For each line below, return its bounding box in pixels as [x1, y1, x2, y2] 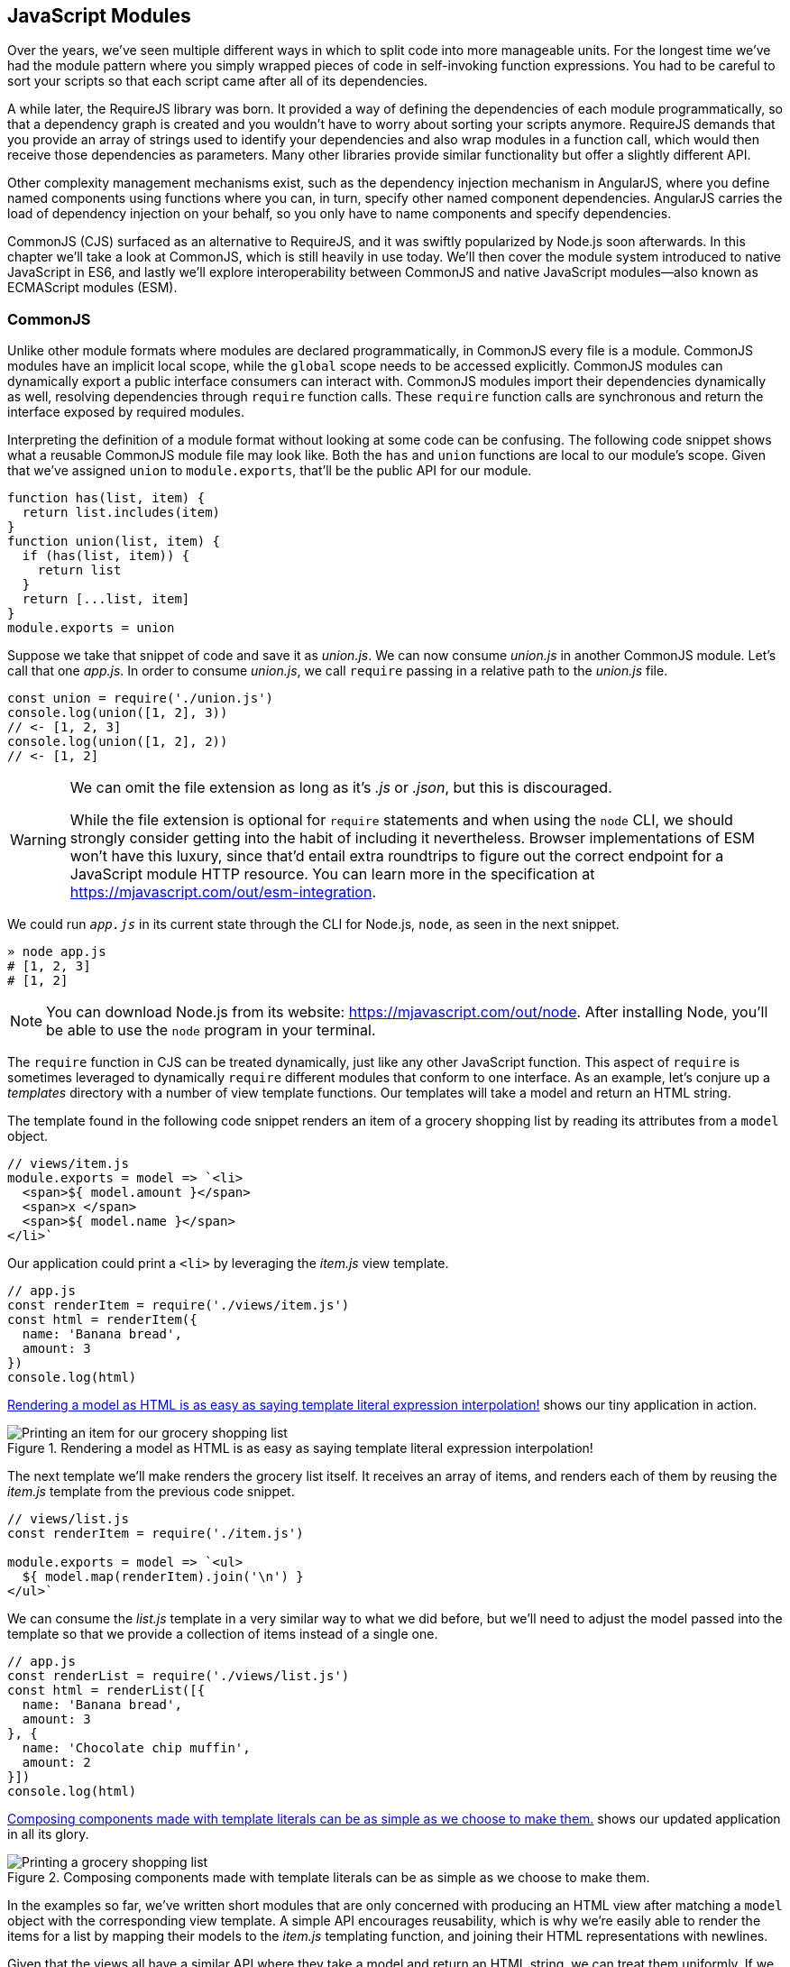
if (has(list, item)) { [22, 548, 190, 564]
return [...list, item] [22, 592, 190, 607]
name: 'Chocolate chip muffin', [22, 1741, 251, 1756]
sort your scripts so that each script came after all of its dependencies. [7, 73, 428, 89]
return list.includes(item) [22, 505, 221, 520]
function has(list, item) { [7, 491, 206, 506]
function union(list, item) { [7, 534, 221, 549]
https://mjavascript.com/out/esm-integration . [69, 883, 376, 902]
